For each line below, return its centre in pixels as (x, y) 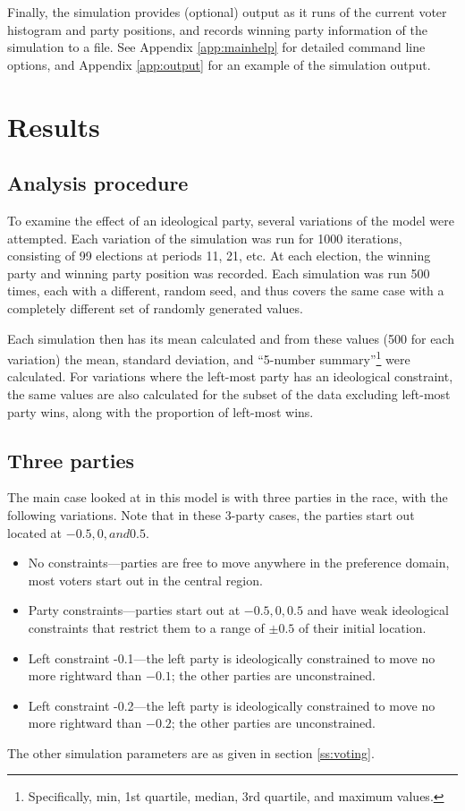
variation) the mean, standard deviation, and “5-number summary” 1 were (209, 358)
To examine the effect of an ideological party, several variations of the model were (231, 220)
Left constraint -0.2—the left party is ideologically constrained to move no (232, 705)
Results (54, 126)
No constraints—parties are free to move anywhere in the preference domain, (239, 563)
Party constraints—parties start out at (134, 610)
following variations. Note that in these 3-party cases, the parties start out (211, 514)
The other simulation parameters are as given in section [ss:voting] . (191, 752)
